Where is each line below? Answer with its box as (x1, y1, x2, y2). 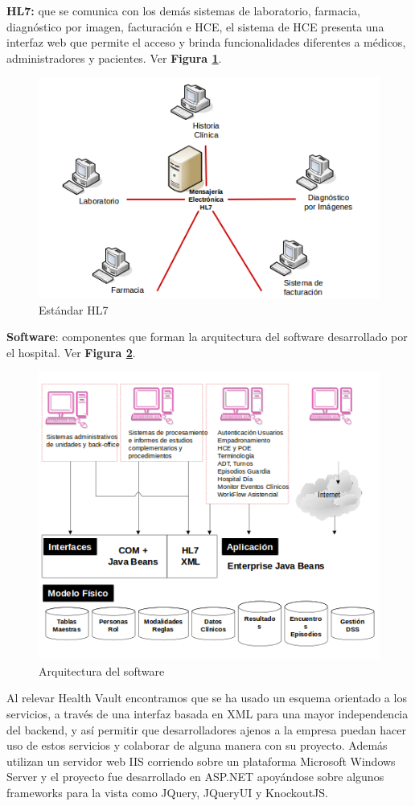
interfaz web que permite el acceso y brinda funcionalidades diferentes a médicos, (6, 34, 406, 51)
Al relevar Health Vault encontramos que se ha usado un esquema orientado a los (6, 689, 407, 706)
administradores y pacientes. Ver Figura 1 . (6, 49, 222, 66)
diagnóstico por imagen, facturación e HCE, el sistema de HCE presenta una (6, 18, 384, 35)
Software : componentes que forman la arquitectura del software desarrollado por (6, 328, 408, 345)
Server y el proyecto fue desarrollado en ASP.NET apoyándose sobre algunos (6, 768, 384, 785)
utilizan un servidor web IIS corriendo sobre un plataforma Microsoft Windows (6, 752, 396, 769)
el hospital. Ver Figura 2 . (6, 343, 136, 360)
